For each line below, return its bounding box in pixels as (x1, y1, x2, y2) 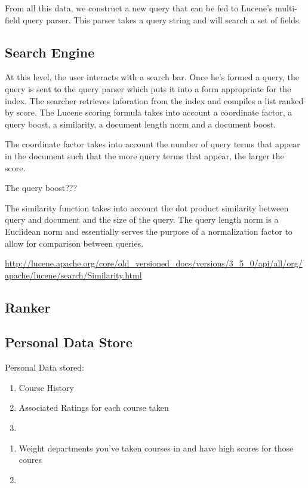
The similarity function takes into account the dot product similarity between (5, 201, 289, 214)
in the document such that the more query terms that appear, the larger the (5, 149, 284, 162)
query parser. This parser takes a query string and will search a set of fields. (23, 13, 301, 26)
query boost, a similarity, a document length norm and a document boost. (5, 117, 276, 130)
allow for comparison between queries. (5, 237, 144, 249)
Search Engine (5, 43, 95, 61)
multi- (275, 2, 297, 14)
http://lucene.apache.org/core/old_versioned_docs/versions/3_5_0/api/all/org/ (5, 257, 303, 269)
